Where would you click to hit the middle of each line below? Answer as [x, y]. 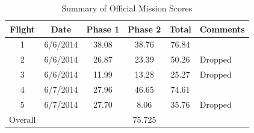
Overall [23, 119]
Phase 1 [103, 29]
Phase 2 [144, 29]
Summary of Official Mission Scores [127, 8]
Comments [222, 29]
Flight [23, 29]
